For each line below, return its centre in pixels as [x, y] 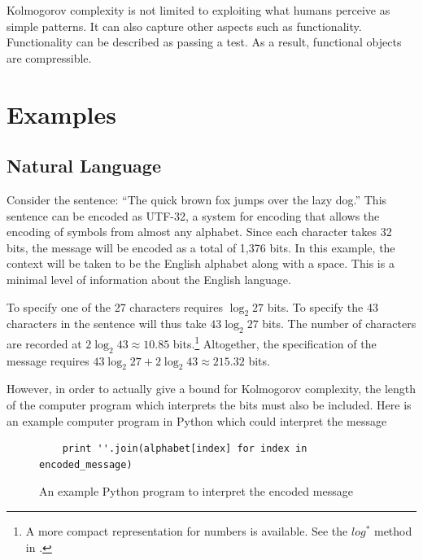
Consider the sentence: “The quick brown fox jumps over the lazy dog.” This [197, 199]
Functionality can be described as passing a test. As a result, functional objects [204, 42]
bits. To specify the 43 [323, 306]
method [393, 530]
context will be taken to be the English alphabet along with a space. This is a [201, 263]
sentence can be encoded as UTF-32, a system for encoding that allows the [193, 215]
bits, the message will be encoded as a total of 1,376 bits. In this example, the [201, 247]
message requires [48, 360]
